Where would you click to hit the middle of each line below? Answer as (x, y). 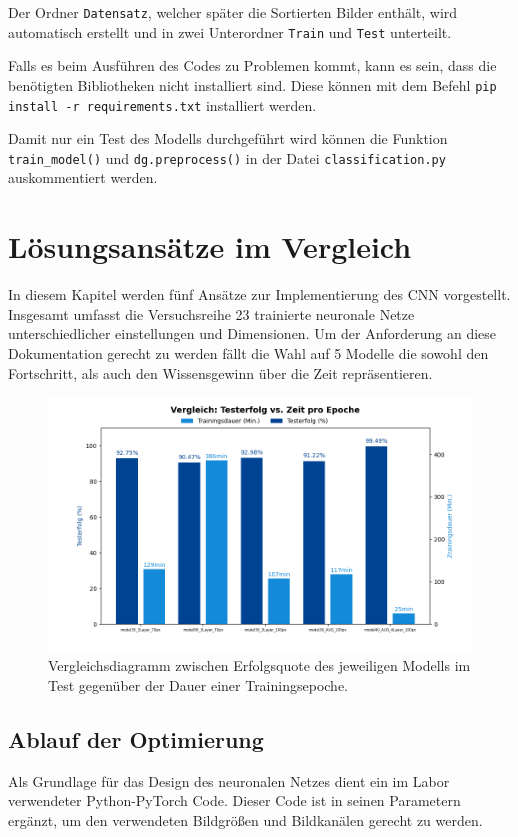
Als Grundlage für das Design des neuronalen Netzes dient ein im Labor (229, 780)
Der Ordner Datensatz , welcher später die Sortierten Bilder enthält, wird (233, 12)
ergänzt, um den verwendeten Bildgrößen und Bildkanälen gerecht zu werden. (245, 819)
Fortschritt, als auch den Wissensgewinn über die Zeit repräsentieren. (220, 372)
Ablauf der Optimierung (136, 738)
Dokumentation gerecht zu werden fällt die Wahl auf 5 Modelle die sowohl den (248, 352)
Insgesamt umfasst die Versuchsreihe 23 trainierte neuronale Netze (211, 313)
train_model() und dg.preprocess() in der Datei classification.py (227, 157)
